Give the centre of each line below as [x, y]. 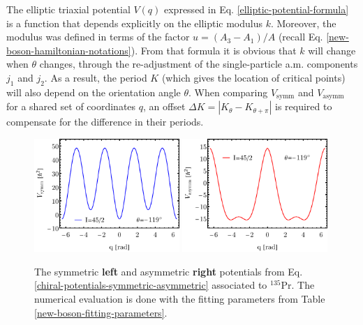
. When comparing [228, 92]
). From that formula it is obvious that [214, 50]
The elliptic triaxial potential [68, 9]
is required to [304, 106]
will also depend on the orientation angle [94, 92]
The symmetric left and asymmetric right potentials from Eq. [169, 271]
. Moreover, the [303, 23]
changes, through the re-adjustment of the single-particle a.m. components [199, 64]
